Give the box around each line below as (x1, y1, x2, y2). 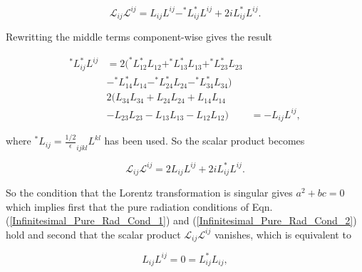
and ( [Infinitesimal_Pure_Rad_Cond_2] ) (173, 213, 357, 228)
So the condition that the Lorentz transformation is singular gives (6, 184, 293, 199)
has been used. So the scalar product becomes (104, 133, 305, 148)
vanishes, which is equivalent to (214, 226, 351, 241)
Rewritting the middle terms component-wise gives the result (6, 28, 272, 43)
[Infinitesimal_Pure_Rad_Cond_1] (9, 213, 166, 228)
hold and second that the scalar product (6, 226, 181, 241)
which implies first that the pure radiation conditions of (6, 199, 249, 214)
